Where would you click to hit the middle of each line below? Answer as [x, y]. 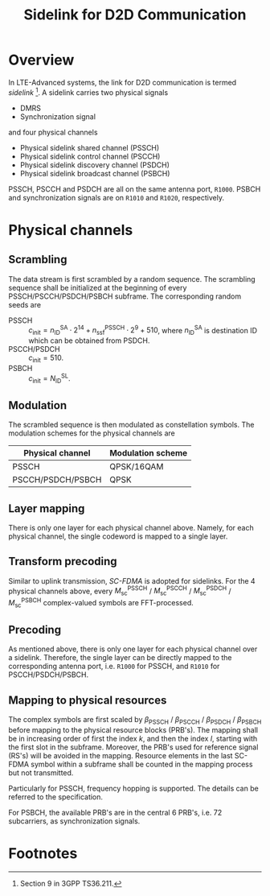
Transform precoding [63, 562]
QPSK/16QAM [137, 467]
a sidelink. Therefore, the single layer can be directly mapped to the [120, 658]
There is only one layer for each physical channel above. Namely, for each [131, 527]
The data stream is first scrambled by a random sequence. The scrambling [132, 279]
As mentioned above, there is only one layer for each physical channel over [133, 649]
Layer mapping [47, 508]
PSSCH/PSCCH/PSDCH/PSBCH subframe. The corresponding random [125, 296]
